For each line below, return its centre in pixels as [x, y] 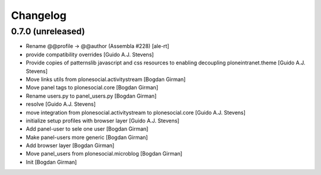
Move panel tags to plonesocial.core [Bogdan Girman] [92, 87]
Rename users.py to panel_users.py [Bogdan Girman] [91, 96]
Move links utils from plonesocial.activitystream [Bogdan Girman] [106, 79]
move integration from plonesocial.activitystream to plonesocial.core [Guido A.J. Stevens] [136, 112]
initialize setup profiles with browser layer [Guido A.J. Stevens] [103, 121]
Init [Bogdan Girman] [51, 162]
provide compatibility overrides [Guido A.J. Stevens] [90, 54]
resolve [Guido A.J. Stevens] [61, 104]
